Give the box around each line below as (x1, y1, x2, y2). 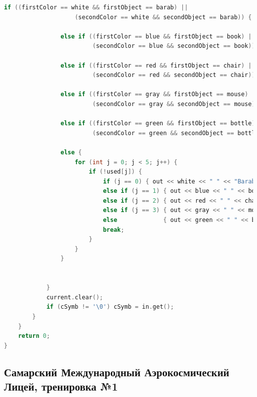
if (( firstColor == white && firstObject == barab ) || (4, 4, 188, 11)
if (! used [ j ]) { (88, 168, 142, 176)
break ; (103, 226, 125, 233)
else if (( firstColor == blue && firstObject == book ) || (60, 33, 256, 40)
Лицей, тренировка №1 (4, 379, 118, 394)
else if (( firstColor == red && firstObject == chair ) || (60, 62, 256, 69)
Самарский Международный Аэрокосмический (4, 364, 229, 379)
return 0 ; (18, 332, 50, 340)
